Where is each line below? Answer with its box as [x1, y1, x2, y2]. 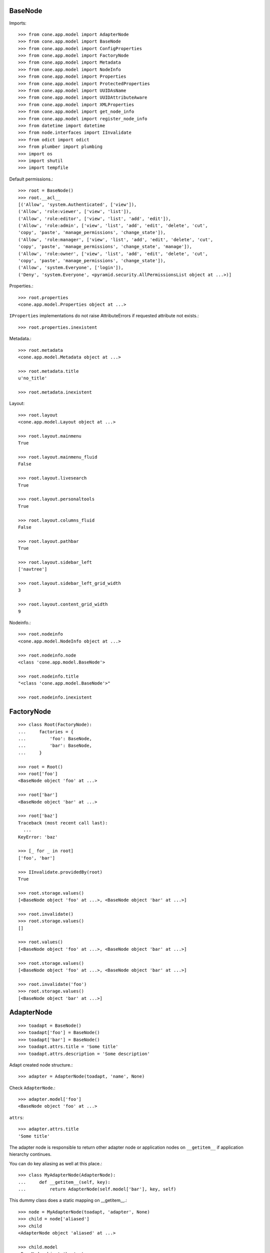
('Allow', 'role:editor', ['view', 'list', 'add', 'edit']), [18, 216, 171, 222]
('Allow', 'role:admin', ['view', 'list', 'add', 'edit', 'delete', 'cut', [18, 223, 208, 229]
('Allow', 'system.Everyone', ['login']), [18, 265, 124, 271]
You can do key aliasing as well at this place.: [9, 1160, 102, 1166]
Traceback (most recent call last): [18, 820, 108, 825]
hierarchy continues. [9, 1151, 52, 1157]
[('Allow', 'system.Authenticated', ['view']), [18, 201, 137, 207]
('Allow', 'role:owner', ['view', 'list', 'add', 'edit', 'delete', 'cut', [18, 251, 208, 257]
